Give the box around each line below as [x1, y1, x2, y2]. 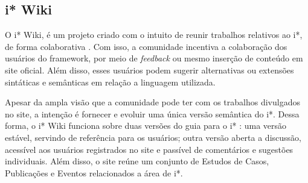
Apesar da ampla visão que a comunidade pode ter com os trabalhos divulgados [5, 96, 300, 108]
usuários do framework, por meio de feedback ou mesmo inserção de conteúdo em [5, 52, 303, 64]
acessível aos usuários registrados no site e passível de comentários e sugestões [5, 143, 294, 155]
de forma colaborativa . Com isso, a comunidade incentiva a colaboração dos [5, 40, 287, 52]
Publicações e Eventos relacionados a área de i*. [5, 166, 183, 179]
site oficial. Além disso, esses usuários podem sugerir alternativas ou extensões [5, 63, 294, 76]
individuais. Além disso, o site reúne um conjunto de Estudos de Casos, [5, 155, 269, 167]
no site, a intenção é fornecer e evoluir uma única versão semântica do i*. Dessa [5, 107, 300, 120]
